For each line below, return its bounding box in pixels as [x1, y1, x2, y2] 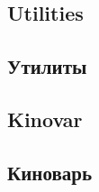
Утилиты [7, 52, 87, 80]
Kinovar [7, 105, 83, 133]
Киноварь [7, 158, 93, 186]
